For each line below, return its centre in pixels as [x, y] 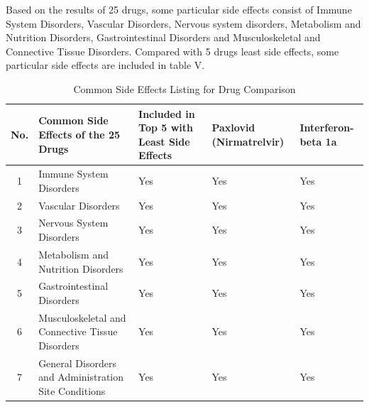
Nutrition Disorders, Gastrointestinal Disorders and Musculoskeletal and [163, 37]
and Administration [81, 377]
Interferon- [327, 127]
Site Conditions [72, 391]
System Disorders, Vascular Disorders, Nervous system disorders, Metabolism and [183, 23]
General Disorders [77, 363]
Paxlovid [233, 127]
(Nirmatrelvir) [248, 141]
